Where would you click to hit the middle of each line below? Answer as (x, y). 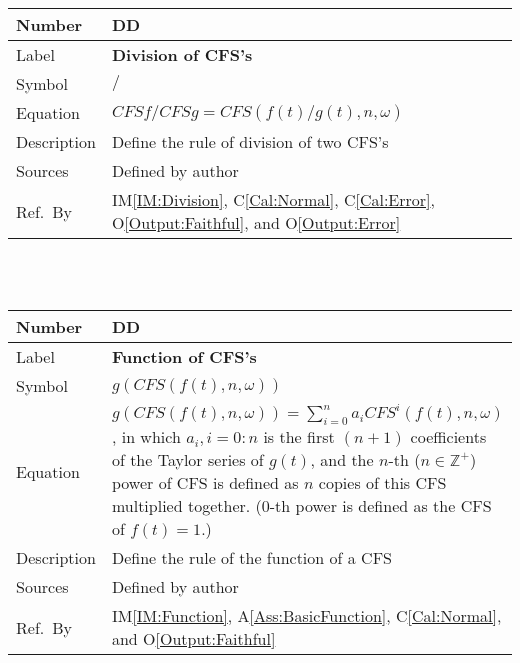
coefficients (448, 437)
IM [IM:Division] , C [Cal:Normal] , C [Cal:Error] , (273, 199)
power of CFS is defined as (205, 483)
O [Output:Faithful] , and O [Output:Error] (256, 222)
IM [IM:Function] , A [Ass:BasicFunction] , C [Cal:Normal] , (306, 616)
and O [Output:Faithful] (193, 639)
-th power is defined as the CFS (380, 506)
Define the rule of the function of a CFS (251, 558)
